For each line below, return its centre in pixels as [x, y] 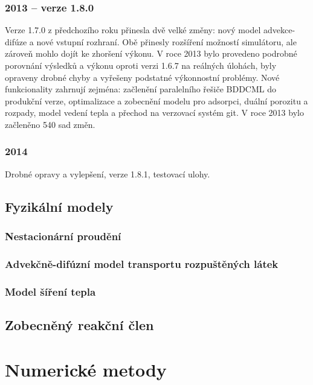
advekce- [279, 30]
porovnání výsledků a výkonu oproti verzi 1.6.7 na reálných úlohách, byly [141, 65]
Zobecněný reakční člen [79, 325]
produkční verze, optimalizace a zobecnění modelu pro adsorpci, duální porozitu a [156, 100]
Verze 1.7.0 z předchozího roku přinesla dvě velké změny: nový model [133, 30]
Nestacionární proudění [63, 236]
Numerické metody [86, 369]
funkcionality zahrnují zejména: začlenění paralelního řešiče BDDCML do [140, 89]
